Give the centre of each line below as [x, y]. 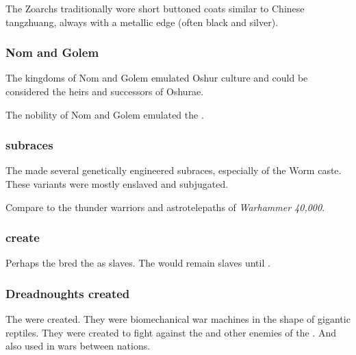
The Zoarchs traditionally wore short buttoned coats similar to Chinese [155, 8]
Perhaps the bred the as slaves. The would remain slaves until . [138, 263]
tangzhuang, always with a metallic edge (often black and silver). [142, 22]
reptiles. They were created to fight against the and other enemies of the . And [171, 332]
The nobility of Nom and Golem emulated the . [105, 114]
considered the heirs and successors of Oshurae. [105, 91]
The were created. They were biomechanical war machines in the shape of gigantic [178, 319]
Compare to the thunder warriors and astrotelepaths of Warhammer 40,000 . [165, 207]
